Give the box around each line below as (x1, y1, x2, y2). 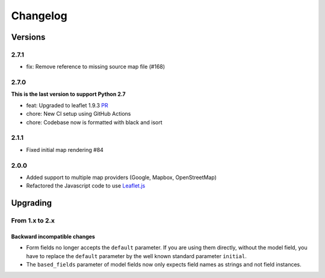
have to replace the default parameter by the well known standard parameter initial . (26, 252, 247, 259)
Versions (11, 32, 46, 42)
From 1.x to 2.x (11, 216, 55, 225)
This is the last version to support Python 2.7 (11, 90, 126, 98)
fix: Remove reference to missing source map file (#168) (26, 63, 166, 71)
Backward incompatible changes (11, 233, 96, 240)
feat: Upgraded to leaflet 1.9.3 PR (26, 101, 108, 109)
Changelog (11, 9, 67, 22)
